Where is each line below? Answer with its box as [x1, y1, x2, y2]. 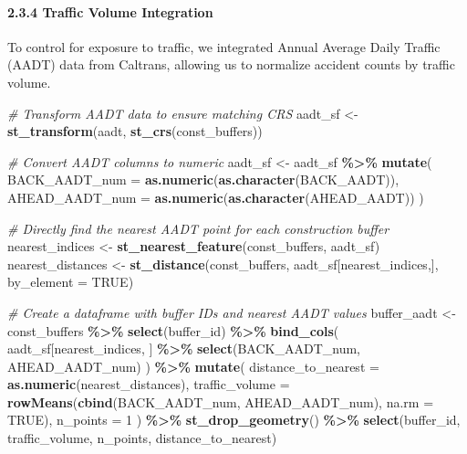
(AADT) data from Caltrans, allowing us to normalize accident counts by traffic [7, 55, 455, 74]
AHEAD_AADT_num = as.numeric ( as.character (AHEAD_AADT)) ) [7, 187, 424, 206]
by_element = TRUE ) [7, 272, 134, 291]
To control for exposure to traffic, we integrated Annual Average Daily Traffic [7, 37, 441, 56]
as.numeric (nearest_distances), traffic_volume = [7, 375, 290, 394]
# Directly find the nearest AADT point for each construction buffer [7, 218, 389, 238]
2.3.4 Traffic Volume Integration [7, 2, 213, 21]
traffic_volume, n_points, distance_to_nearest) [7, 428, 277, 448]
